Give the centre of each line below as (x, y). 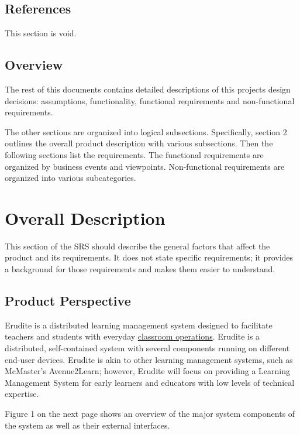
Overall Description (85, 218)
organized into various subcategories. (70, 178)
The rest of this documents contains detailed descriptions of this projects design (148, 89)
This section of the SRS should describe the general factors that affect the (137, 246)
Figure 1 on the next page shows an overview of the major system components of (150, 414)
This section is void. (41, 33)
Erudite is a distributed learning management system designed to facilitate (139, 325)
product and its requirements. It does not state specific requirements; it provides (149, 257)
